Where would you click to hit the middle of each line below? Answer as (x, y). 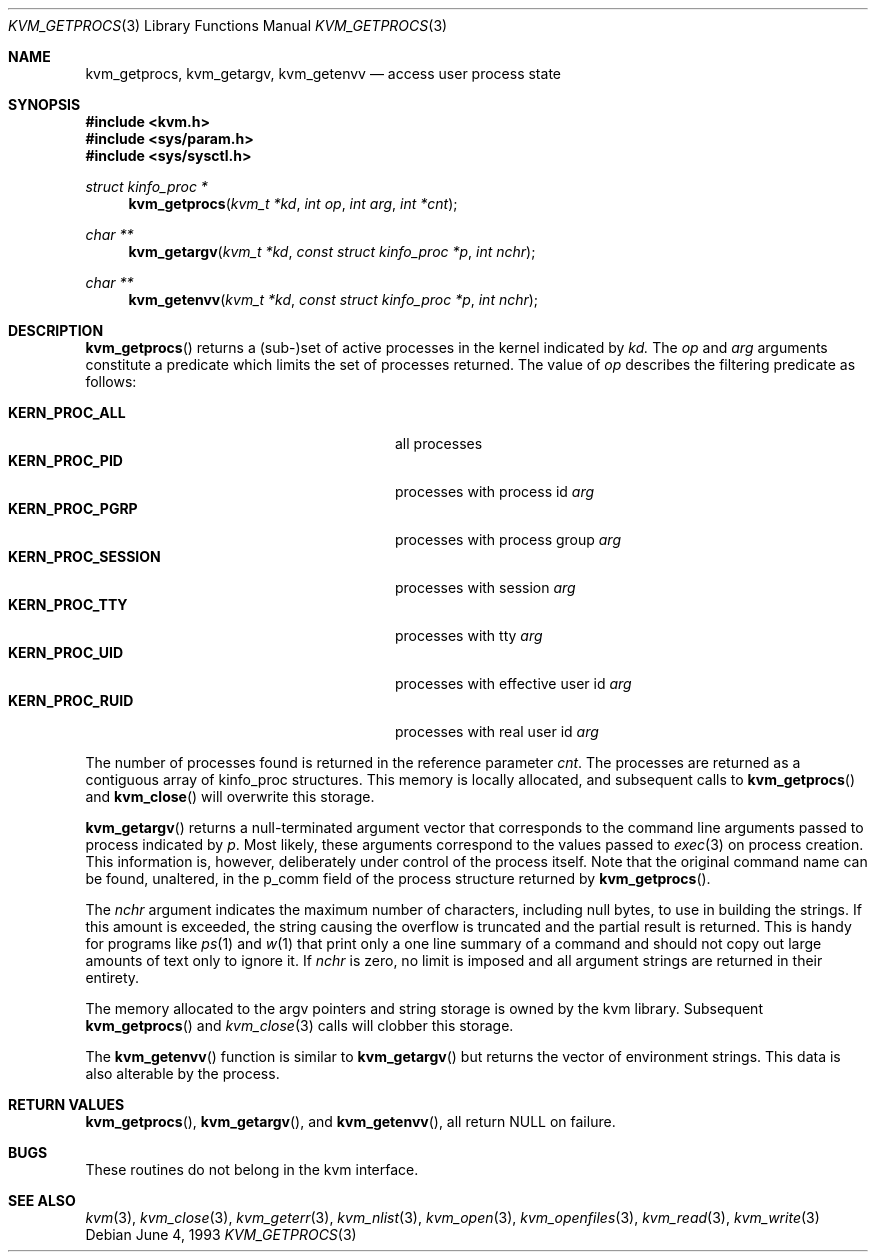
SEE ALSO (42, 1200)
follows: (111, 381)
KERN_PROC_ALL (67, 412)
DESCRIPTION (56, 330)
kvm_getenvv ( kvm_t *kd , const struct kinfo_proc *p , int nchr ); (333, 299)
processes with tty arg (469, 635)
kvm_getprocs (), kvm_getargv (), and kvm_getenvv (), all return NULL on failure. (350, 1121)
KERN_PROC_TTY (68, 604)
